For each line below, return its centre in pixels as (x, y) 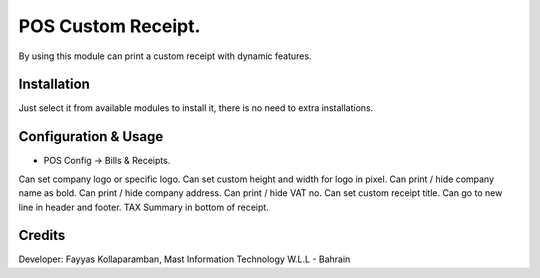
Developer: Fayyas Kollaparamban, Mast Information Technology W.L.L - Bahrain (184, 259)
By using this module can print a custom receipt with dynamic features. (165, 56)
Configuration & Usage (91, 136)
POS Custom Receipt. (109, 26)
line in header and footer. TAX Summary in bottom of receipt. (143, 207)
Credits (42, 235)
